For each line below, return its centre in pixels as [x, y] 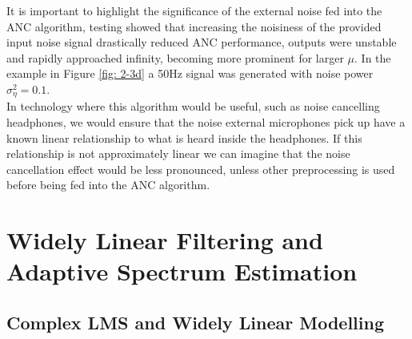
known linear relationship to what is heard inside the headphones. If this [184, 137]
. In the [373, 57]
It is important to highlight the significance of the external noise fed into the [194, 10]
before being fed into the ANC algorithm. [108, 185]
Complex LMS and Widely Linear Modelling [196, 322]
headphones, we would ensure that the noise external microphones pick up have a [206, 122]
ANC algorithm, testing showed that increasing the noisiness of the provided [194, 26]
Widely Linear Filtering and [165, 240]
